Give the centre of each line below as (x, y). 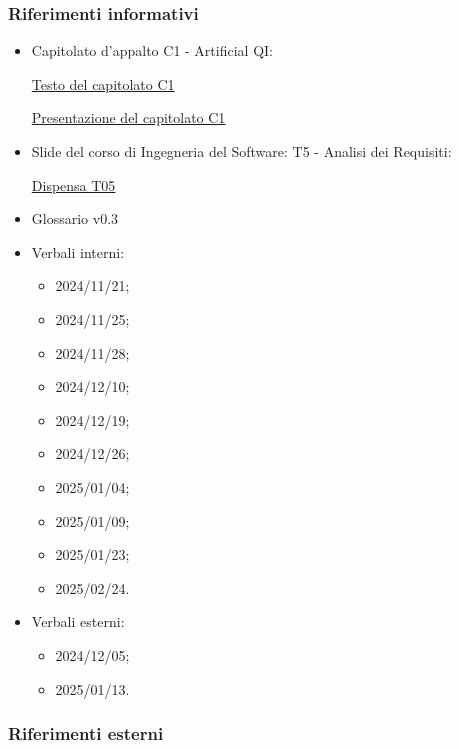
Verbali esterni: (78, 621)
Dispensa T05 (73, 184)
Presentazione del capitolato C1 (128, 117)
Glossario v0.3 (75, 218)
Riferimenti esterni (86, 733)
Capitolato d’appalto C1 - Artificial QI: (152, 50)
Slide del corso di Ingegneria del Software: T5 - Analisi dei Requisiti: (241, 151)
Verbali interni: (78, 251)
